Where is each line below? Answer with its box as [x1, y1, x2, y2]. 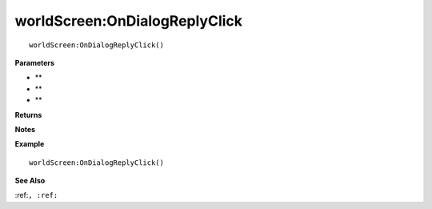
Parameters [14, 58, 55, 67]
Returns [14, 110, 42, 119]
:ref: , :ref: [14, 191, 58, 200]
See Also [14, 176, 46, 186]
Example [14, 139, 45, 149]
